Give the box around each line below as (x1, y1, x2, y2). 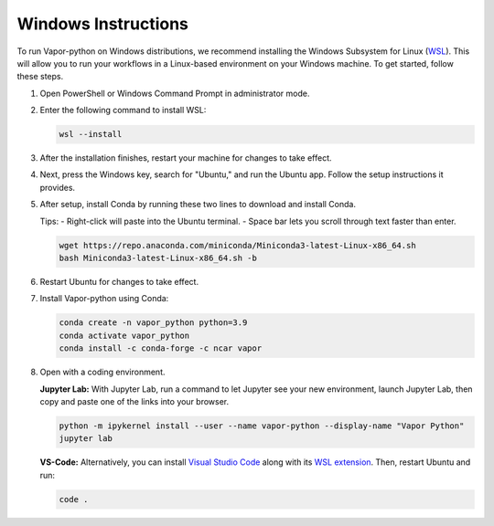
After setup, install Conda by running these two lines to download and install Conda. (39, 199, 357, 210)
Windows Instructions (16, 14, 189, 34)
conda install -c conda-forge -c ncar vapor (59, 343, 263, 353)
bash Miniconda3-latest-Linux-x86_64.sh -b (59, 253, 258, 264)
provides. (39, 182, 76, 193)
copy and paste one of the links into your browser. (39, 395, 230, 406)
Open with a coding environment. (39, 366, 166, 378)
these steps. (16, 71, 64, 82)
